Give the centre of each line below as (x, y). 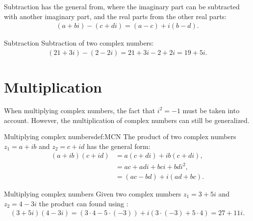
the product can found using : (84, 203)
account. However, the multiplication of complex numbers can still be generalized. (127, 120)
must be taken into (211, 110)
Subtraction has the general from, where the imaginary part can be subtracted (122, 6)
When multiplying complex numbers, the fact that (80, 110)
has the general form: (118, 146)
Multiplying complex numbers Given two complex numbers (93, 193)
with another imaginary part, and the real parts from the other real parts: (115, 16)
